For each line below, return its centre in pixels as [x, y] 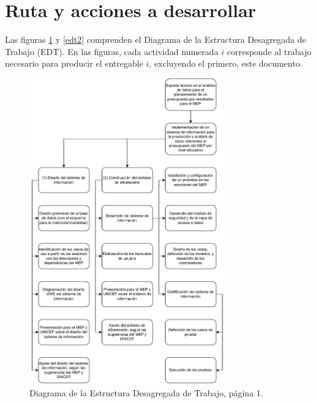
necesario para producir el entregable [74, 63]
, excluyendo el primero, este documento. [226, 63]
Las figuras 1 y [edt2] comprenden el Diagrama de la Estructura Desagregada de [156, 39]
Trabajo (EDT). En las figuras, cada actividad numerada [112, 51]
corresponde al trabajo [269, 51]
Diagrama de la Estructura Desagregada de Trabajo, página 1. [146, 392]
